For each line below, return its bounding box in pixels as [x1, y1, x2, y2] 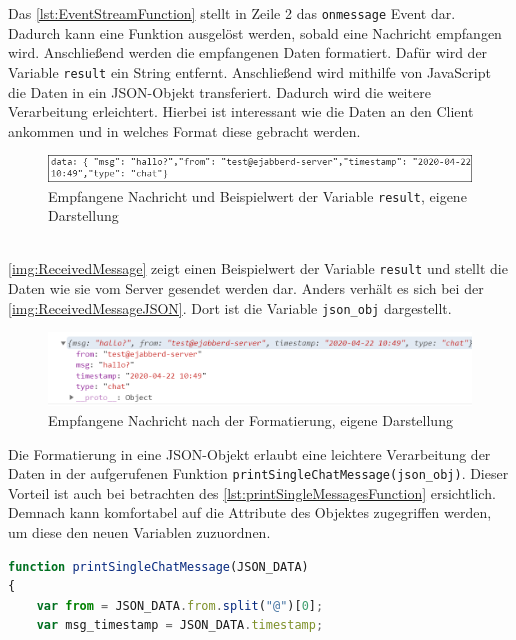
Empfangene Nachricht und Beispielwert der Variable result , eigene [48, 185, 467, 206]
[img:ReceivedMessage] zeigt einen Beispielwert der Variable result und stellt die [8, 258, 508, 279]
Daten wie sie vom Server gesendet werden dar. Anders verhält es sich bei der [8, 278, 484, 299]
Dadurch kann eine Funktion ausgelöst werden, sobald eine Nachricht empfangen [8, 22, 502, 43]
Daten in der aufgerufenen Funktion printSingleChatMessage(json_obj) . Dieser [8, 463, 509, 484]
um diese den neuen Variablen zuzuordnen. [8, 522, 271, 543]
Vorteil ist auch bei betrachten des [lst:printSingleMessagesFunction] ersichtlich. [8, 482, 496, 503]
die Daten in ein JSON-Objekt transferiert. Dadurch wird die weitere [8, 81, 431, 102]
